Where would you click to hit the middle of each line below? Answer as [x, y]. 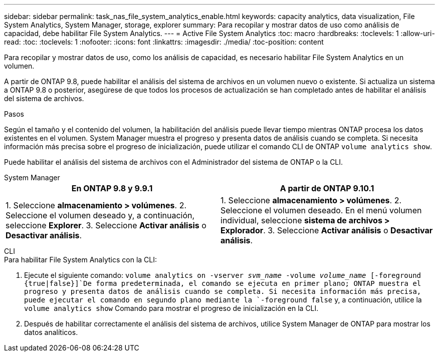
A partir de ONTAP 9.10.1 [327, 188]
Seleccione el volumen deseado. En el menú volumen [321, 210]
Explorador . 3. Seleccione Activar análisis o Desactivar [327, 230]
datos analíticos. [51, 332]
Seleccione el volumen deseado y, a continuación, [100, 215]
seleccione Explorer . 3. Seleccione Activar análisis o [106, 225]
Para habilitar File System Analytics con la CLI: [81, 260]
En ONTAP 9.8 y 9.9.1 [112, 188]
